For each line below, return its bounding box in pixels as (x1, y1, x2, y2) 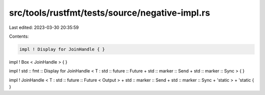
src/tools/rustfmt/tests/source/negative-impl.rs (9, 7, 211, 18)
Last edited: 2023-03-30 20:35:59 (9, 24, 79, 30)
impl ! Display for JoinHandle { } (19, 47, 105, 52)
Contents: (9, 33, 29, 39)
